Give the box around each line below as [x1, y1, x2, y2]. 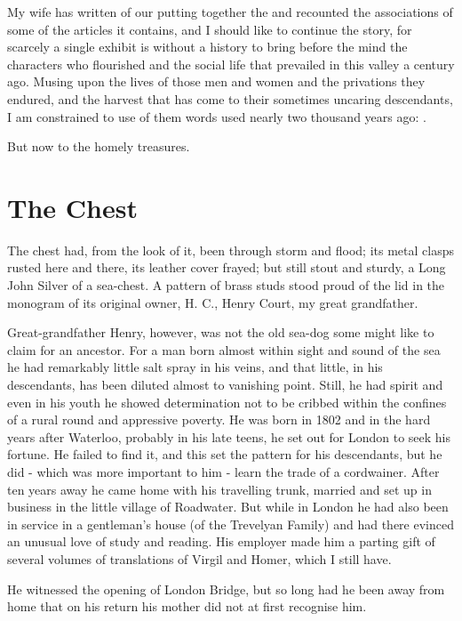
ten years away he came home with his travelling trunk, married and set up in [7, 480, 432, 498]
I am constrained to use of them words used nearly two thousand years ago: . [7, 107, 426, 125]
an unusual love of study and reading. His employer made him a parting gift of [7, 532, 435, 551]
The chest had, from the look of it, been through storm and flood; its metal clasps [7, 240, 454, 259]
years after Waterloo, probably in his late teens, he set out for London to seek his [7, 427, 451, 446]
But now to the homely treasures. [7, 137, 190, 156]
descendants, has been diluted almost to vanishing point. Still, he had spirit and [7, 375, 443, 394]
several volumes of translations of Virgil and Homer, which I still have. [7, 549, 392, 568]
